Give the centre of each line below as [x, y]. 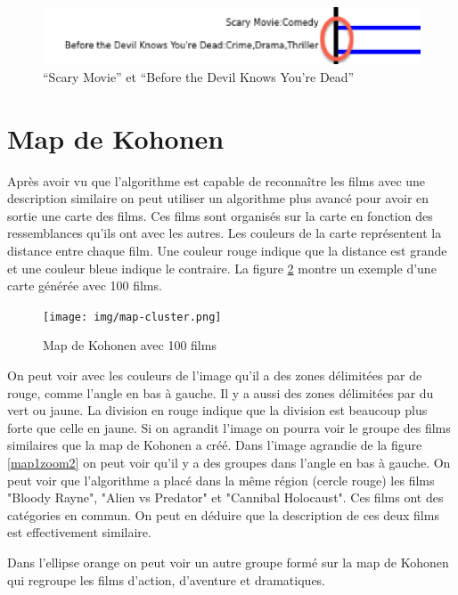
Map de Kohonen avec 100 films [130, 345]
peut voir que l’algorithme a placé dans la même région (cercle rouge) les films [221, 480]
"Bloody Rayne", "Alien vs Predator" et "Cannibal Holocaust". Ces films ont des [225, 497]
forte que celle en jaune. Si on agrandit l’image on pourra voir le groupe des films [229, 427]
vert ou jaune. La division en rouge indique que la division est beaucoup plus [217, 410]
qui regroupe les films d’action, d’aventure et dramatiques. [167, 579]
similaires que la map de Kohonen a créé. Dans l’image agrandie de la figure [215, 445]
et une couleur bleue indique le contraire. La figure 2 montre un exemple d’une [222, 268]
